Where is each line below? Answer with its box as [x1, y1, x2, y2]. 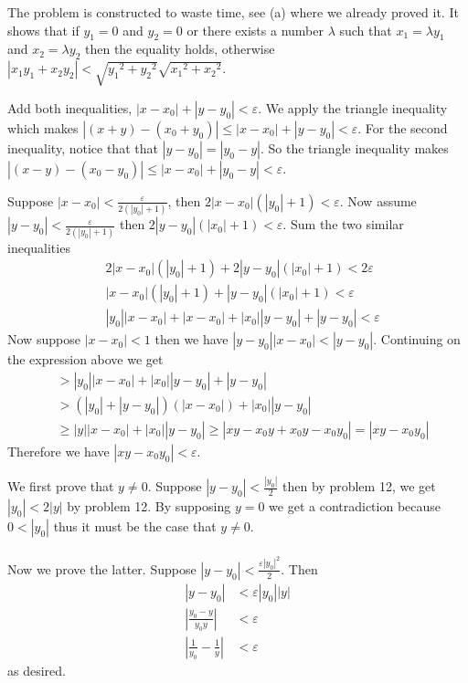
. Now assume [339, 191, 417, 210]
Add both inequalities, [7, 98, 133, 117]
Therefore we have [7, 441, 110, 460]
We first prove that [7, 477, 114, 496]
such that [339, 20, 392, 39]
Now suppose [7, 330, 80, 349]
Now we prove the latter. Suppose [7, 559, 197, 578]
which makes [7, 118, 79, 137]
